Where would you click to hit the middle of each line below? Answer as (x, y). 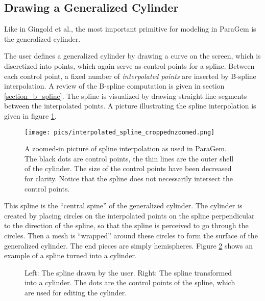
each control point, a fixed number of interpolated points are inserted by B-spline (130, 76)
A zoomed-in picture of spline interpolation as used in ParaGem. (126, 148)
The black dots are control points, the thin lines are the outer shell (129, 158)
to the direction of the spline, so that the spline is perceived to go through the (126, 225)
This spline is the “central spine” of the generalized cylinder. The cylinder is (123, 206)
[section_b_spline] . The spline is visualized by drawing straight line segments (126, 95)
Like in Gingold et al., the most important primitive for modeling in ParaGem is (130, 29)
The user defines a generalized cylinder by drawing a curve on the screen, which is (132, 56)
